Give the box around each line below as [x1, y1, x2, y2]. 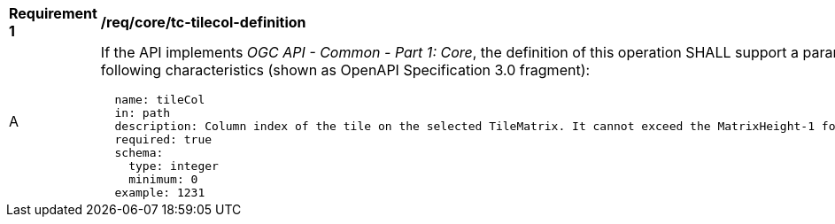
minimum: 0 [128, 173, 198, 186]
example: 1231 [114, 186, 205, 199]
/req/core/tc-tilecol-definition [100, 13, 306, 31]
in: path [114, 106, 171, 120]
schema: [114, 146, 164, 159]
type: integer [128, 159, 219, 173]
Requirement [9, 4, 97, 22]
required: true [114, 133, 213, 146]
